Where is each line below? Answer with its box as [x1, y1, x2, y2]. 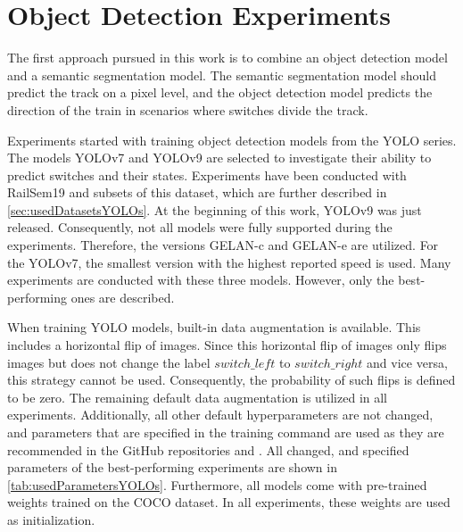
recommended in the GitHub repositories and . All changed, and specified [7, 440, 409, 459]
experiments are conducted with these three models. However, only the [7, 270, 394, 289]
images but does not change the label [7, 353, 211, 371]
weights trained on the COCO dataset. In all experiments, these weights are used [7, 493, 451, 511]
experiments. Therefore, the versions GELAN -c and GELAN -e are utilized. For [7, 236, 439, 254]
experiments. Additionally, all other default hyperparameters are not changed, [7, 405, 434, 424]
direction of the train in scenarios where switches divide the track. [7, 100, 368, 119]
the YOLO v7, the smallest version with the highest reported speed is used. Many [7, 253, 451, 271]
